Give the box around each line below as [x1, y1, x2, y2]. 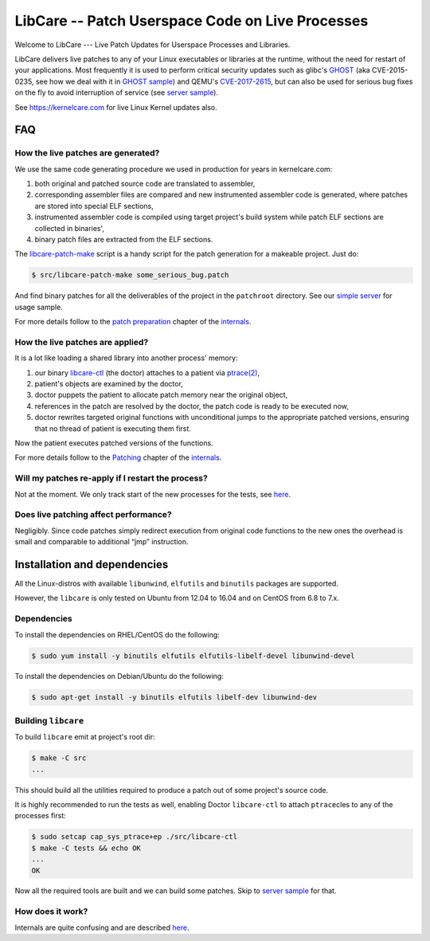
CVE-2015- [371, 65, 408, 75]
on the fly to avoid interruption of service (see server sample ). [14, 88, 219, 97]
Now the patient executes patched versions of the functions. [14, 438, 214, 448]
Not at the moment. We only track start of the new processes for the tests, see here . [14, 489, 291, 499]
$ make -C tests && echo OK [31, 843, 141, 853]
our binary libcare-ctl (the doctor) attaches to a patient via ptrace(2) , [34, 367, 260, 378]
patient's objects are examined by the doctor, [34, 379, 183, 389]
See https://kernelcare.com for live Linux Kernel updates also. [14, 102, 218, 112]
